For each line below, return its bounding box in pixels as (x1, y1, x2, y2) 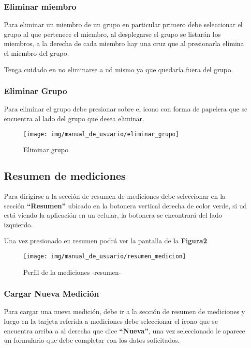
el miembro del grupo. (4, 48, 69, 58)
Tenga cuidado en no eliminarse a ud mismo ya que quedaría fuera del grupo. (4, 64, 233, 74)
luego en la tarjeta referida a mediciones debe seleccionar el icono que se (4, 316, 218, 326)
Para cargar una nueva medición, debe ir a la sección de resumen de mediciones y (4, 306, 245, 316)
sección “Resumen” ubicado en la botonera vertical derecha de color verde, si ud (4, 200, 247, 210)
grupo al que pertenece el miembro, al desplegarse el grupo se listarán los (4, 29, 221, 39)
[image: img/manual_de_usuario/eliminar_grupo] (23, 130, 179, 138)
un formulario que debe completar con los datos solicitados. (4, 335, 180, 345)
